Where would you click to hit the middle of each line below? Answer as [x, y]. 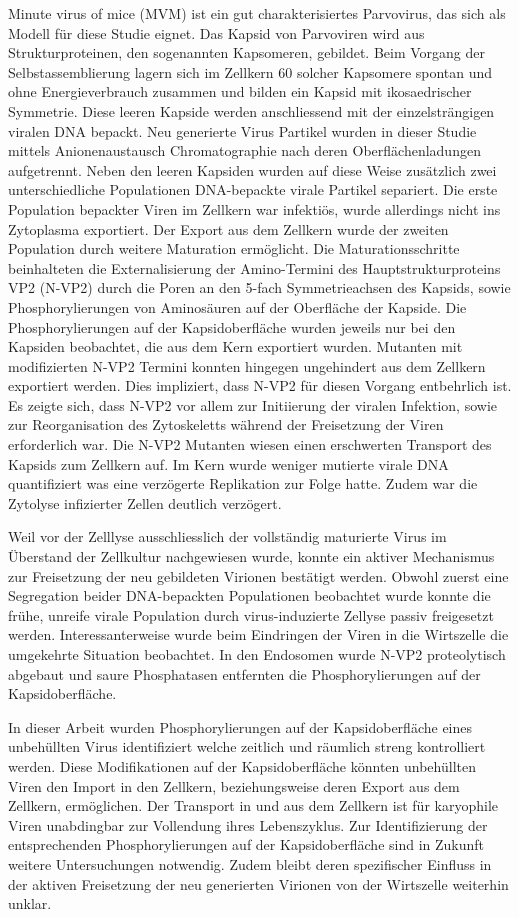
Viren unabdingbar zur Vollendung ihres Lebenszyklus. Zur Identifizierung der [248, 824]
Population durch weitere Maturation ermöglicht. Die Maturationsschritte [234, 248]
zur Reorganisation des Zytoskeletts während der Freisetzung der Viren [226, 424]
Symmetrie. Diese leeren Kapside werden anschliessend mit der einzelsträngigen [251, 110]
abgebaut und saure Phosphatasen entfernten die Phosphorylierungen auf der [244, 673]
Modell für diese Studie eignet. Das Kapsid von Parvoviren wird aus [216, 32]
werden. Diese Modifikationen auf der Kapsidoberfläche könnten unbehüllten [242, 765]
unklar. [30, 903]
